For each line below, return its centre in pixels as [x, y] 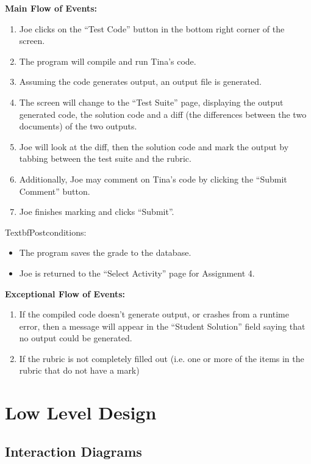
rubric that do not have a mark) [79, 370]
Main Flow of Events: [51, 8]
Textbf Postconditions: [46, 232]
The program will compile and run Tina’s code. [108, 61]
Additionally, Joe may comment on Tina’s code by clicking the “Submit [153, 179]
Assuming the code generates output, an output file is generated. [140, 82]
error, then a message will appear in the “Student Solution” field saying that [162, 326]
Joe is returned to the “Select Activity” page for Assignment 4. [137, 273]
